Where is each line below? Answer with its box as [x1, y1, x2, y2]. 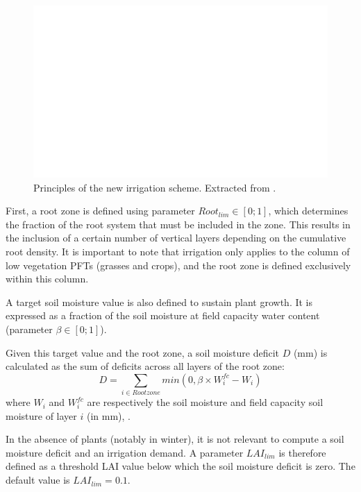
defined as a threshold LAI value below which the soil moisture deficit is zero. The [6, 459, 355, 473]
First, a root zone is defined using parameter [6, 203, 195, 218]
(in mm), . [86, 408, 131, 423]
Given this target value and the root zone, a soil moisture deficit [6, 345, 279, 359]
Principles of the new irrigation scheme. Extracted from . [33, 180, 276, 194]
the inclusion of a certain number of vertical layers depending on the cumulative [6, 230, 346, 245]
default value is [6, 473, 70, 487]
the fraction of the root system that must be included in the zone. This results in [6, 217, 351, 231]
